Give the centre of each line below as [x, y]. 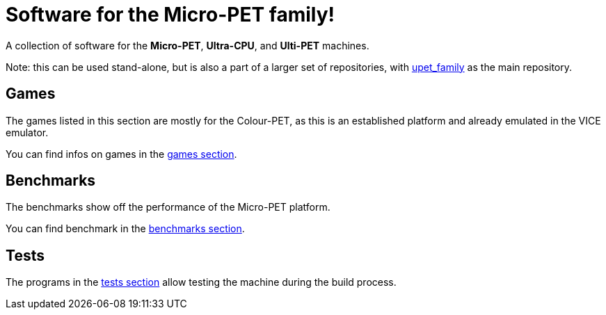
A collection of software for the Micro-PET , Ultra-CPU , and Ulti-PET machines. [188, 45]
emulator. [27, 132]
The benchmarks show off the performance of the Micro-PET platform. [168, 207]
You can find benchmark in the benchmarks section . [125, 229]
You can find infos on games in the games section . [121, 154]
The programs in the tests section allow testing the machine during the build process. [201, 282]
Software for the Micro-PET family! [170, 15]
